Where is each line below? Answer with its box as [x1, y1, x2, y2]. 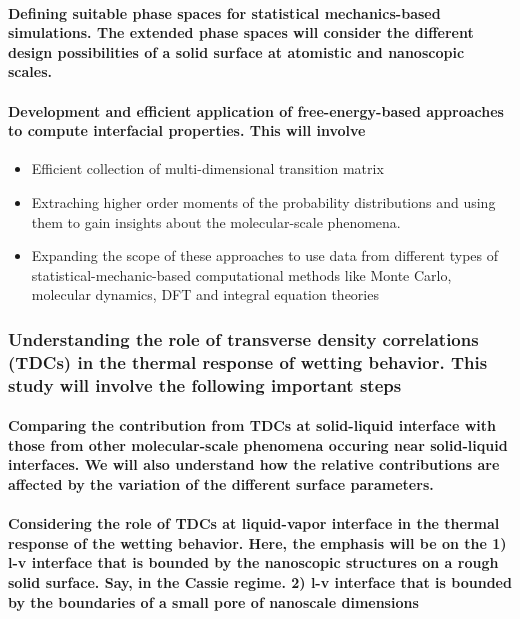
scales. [8, 61, 53, 82]
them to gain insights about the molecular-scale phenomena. [31, 211, 401, 232]
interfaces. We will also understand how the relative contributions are [8, 454, 500, 475]
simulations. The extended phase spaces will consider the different [8, 22, 474, 43]
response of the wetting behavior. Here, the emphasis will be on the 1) [8, 532, 507, 553]
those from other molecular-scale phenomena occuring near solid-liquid [8, 434, 508, 455]
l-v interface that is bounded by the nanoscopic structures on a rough [8, 552, 499, 573]
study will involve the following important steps [8, 372, 402, 397]
